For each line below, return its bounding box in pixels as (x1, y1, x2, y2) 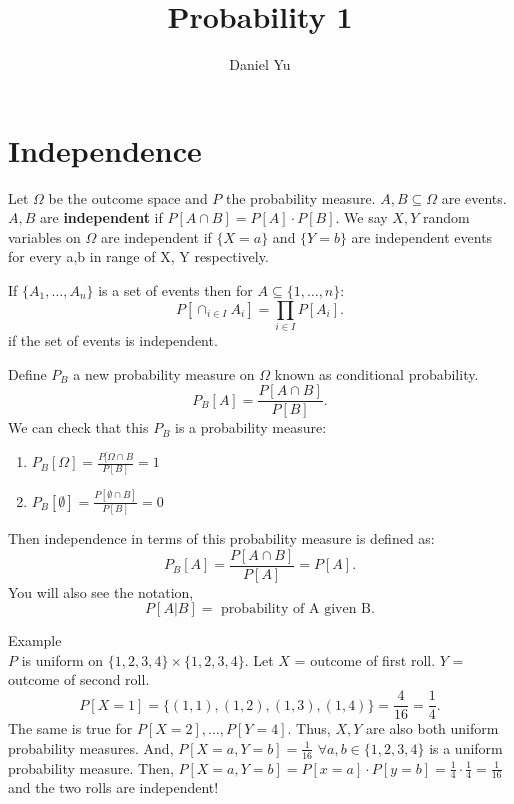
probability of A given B (221, 602, 372, 617)
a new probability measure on (73, 363, 255, 384)
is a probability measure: (175, 417, 327, 438)
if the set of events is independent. (8, 329, 218, 350)
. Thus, (287, 718, 331, 739)
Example (8, 630, 62, 651)
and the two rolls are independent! (8, 777, 219, 798)
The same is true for (8, 718, 133, 739)
